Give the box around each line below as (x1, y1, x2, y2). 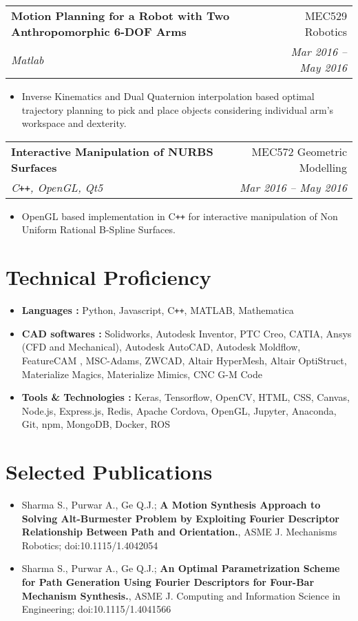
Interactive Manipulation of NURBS (11, 143, 213, 159)
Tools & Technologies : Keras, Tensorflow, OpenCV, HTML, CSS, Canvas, (21, 390, 350, 404)
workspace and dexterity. (21, 116, 127, 130)
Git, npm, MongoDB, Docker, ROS (21, 417, 171, 431)
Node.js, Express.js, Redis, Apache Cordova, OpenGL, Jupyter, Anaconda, (21, 403, 337, 417)
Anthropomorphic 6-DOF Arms (11, 23, 187, 39)
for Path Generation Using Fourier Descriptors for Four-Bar (21, 575, 315, 589)
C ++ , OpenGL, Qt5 (11, 179, 103, 195)
